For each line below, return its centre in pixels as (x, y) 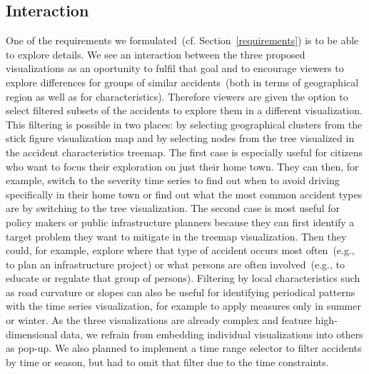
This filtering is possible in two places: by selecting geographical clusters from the (184, 124)
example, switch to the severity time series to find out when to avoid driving (173, 180)
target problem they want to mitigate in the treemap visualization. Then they (176, 236)
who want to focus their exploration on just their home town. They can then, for (182, 166)
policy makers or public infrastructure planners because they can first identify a (180, 222)
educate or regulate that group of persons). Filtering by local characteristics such (183, 278)
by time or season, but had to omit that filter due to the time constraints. (167, 362)
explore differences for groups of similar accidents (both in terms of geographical (182, 82)
